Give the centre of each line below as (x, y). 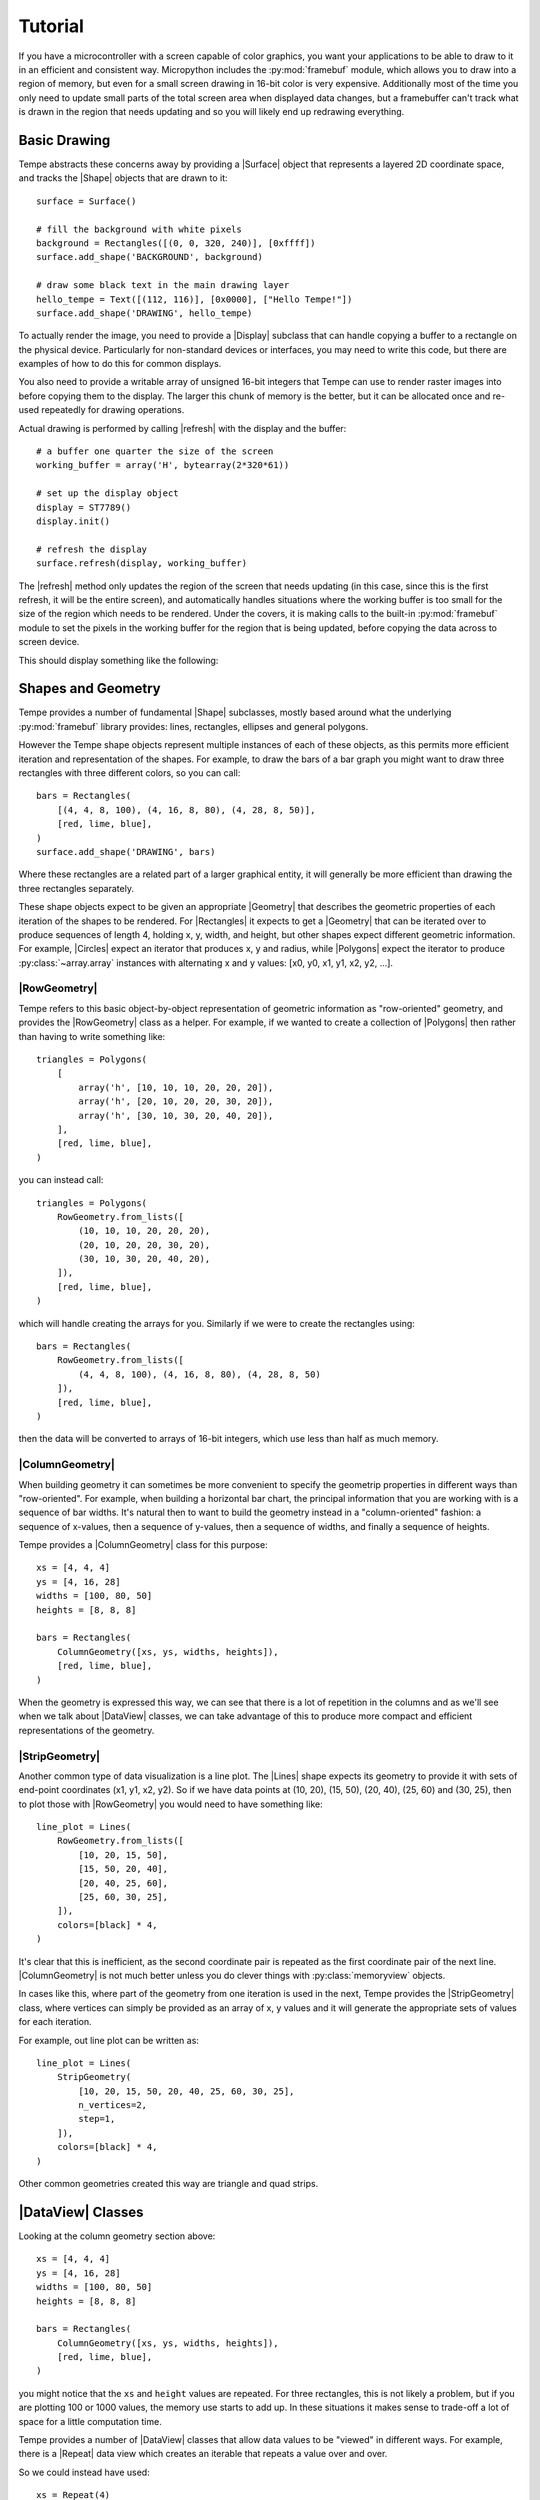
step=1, (97, 2119)
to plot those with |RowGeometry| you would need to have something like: (171, 1804)
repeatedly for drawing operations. (113, 410)
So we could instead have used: (84, 2472)
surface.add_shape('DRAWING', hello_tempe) (144, 313)
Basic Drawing (64, 140)
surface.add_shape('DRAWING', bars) (126, 851)
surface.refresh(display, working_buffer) (142, 563)
